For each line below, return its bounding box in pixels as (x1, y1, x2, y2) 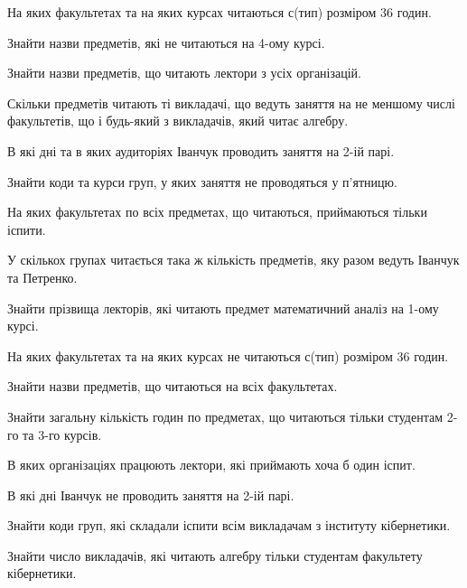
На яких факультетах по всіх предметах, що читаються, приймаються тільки (7, 202, 427, 221)
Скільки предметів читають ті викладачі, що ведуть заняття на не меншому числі (7, 93, 455, 112)
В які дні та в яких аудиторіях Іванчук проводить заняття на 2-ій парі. (7, 141, 395, 160)
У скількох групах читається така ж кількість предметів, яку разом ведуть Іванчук (7, 250, 460, 269)
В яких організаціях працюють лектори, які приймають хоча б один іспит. (7, 455, 416, 474)
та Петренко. (7, 267, 78, 286)
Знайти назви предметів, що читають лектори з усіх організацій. (7, 63, 362, 82)
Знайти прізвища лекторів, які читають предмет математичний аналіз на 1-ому (7, 298, 439, 317)
